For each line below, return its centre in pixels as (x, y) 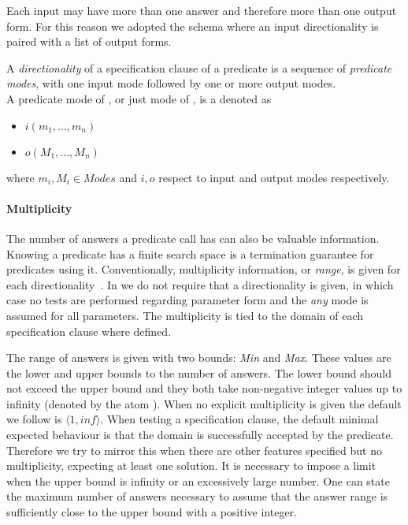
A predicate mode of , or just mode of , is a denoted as (139, 98)
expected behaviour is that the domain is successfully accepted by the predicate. (200, 435)
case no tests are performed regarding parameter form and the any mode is (187, 300)
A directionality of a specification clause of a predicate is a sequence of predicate (199, 67)
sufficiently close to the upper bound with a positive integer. (152, 512)
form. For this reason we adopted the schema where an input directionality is (193, 26)
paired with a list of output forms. (89, 41)
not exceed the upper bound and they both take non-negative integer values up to (204, 388)
